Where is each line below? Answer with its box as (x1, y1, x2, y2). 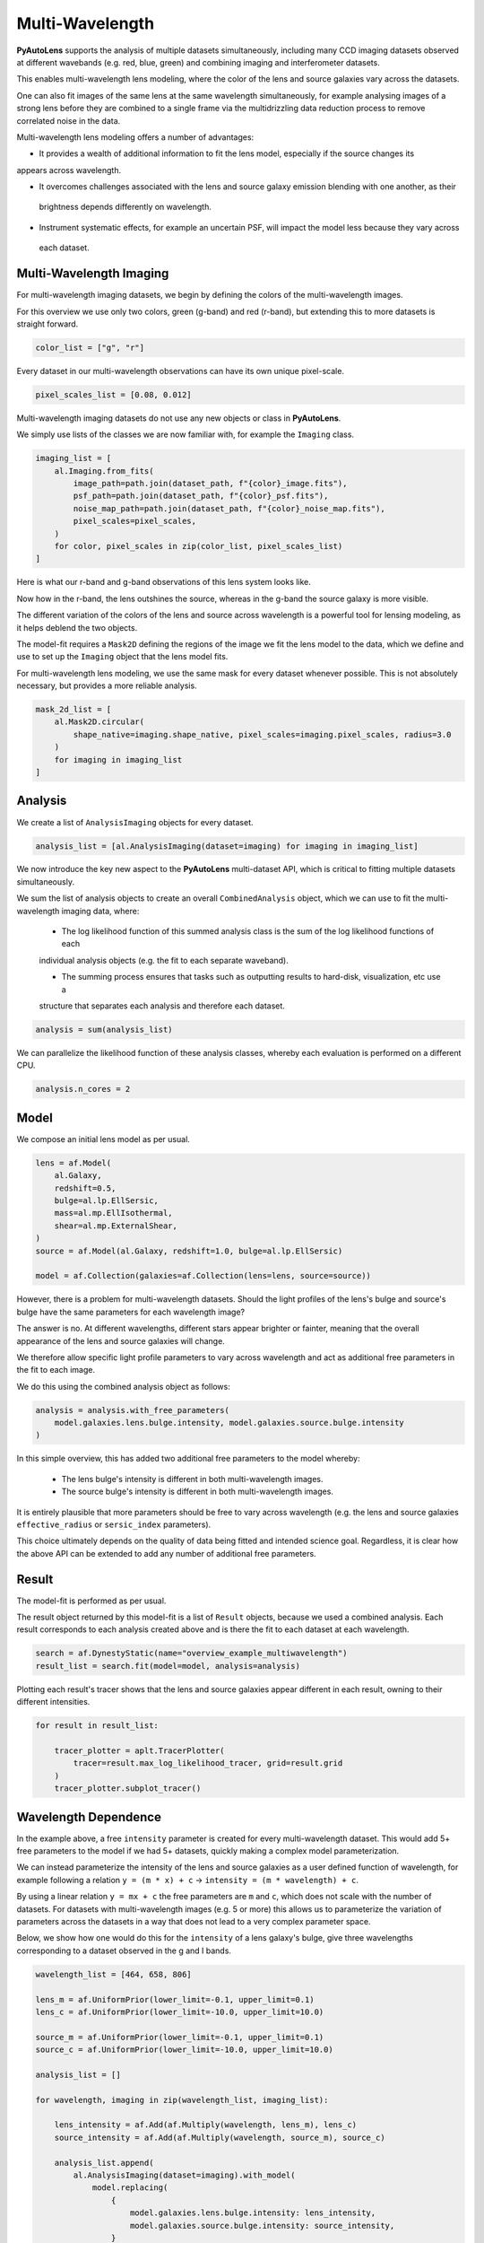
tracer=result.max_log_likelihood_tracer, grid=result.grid (73, 1759, 343, 1768)
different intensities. (16, 1697, 91, 1707)
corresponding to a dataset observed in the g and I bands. (16, 1945, 232, 1956)
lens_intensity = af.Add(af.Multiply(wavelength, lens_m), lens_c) (54, 2120, 358, 2130)
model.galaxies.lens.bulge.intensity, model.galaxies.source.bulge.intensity (54, 1418, 405, 1428)
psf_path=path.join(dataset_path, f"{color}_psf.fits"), (73, 491, 329, 502)
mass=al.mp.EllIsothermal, (54, 1208, 174, 1218)
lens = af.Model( (35, 1157, 112, 1168)
